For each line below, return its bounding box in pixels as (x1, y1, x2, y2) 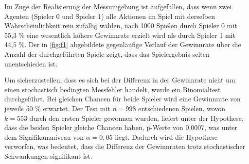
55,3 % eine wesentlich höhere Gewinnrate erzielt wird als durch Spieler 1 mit (4, 30, 235, 40)
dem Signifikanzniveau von (4, 131, 84, 142)
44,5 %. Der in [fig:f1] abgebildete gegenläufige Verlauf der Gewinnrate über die (4, 39, 241, 49)
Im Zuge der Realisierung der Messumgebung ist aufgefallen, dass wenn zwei (4, 1, 232, 11)
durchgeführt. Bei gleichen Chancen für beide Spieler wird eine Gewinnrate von (4, 94, 241, 104)
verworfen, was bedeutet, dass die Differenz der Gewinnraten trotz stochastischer (4, 141, 246, 151)
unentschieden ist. (4, 58, 58, 68)
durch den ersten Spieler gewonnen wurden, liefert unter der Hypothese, (29, 113, 244, 123)
